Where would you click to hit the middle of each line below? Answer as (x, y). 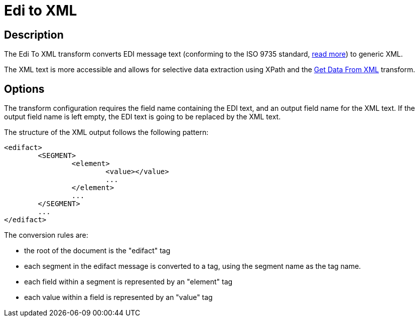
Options (24, 89)
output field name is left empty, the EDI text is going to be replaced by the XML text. (143, 117)
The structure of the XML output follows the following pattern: (106, 132)
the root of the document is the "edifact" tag (97, 251)
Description (34, 35)
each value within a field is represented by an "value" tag (118, 297)
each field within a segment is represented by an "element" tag (128, 282)
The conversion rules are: (46, 235)
